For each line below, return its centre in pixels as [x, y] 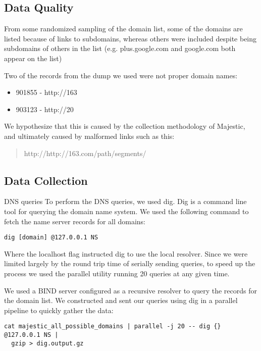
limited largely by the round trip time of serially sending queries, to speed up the [130, 263]
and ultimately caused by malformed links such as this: [89, 136]
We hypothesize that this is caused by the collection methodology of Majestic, [125, 126]
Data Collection [46, 180]
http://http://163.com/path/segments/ [85, 153]
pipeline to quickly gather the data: [59, 310]
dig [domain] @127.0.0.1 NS [51, 238]
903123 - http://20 [45, 109]
